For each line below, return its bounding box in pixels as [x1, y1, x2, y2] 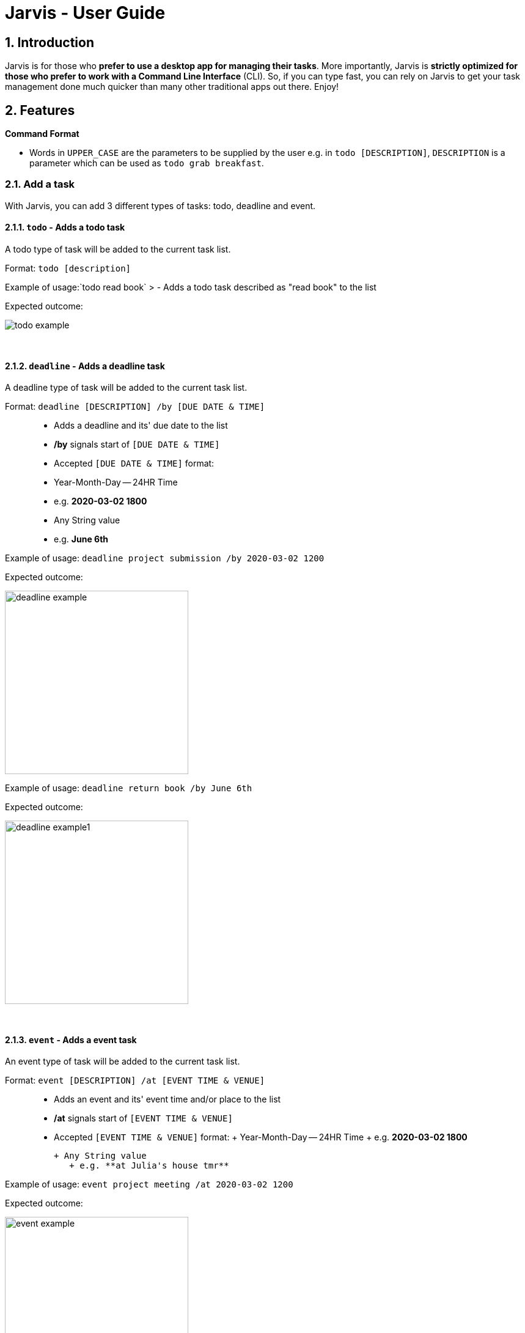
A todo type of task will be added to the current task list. [5, 243, 231, 254]
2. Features [5, 102, 75, 118]
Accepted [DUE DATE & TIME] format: [54, 458, 215, 469]
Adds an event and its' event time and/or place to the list [54, 1094, 281, 1105]
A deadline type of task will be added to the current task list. [5, 382, 248, 393]
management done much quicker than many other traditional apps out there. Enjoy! [5, 81, 339, 92]
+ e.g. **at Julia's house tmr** [69, 1161, 229, 1171]
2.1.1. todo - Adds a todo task [5, 222, 125, 233]
